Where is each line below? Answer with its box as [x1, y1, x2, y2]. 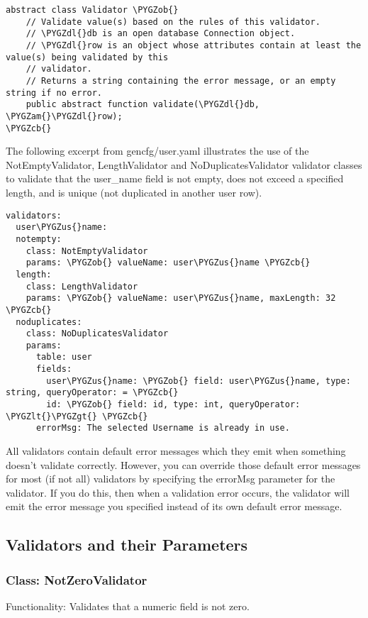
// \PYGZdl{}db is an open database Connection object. [26, 28, 296, 39]
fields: [35, 364, 72, 375]
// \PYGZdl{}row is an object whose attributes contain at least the [26, 40, 362, 50]
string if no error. [6, 87, 103, 98]
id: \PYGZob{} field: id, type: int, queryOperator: [46, 399, 301, 410]
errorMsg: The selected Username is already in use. [35, 423, 290, 434]
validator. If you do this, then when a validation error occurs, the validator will [6, 485, 350, 500]
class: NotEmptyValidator [26, 245, 148, 256]
